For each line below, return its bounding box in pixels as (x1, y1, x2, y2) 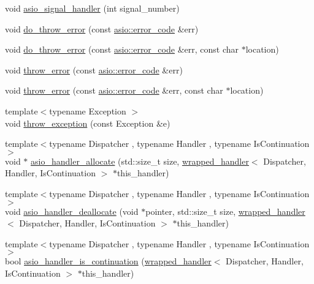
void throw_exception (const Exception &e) (5, 116, 170, 129)
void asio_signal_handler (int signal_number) (5, 2, 180, 14)
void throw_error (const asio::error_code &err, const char (5, 84, 223, 97)
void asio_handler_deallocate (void (5, 204, 139, 217)
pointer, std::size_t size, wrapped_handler (145, 204, 305, 217)
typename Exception (49, 104, 126, 117)
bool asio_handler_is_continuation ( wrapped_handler (5, 255, 212, 267)
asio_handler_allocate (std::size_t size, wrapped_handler (31, 154, 249, 167)
